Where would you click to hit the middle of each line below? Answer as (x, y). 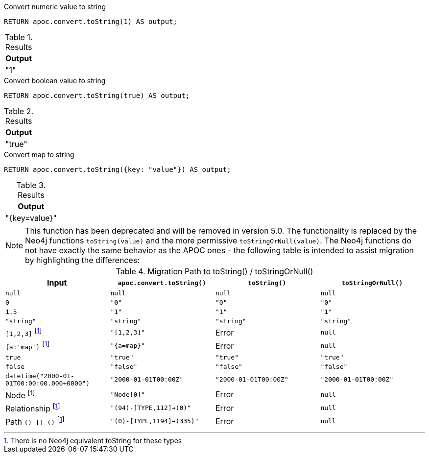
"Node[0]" (128, 394)
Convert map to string (39, 155)
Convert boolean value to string (55, 81)
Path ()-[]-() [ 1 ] (35, 421)
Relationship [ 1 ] (33, 408)
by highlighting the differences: (82, 260)
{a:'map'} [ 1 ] (28, 346)
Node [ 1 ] (20, 394)
